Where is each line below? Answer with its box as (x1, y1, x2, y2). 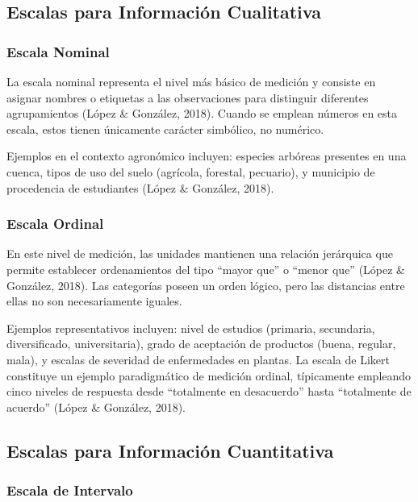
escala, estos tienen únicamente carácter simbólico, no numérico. (6, 120, 324, 137)
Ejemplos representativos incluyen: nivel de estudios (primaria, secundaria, (6, 319, 375, 336)
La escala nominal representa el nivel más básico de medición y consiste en (6, 73, 376, 89)
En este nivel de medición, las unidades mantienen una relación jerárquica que (6, 245, 393, 262)
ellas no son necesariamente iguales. (6, 292, 182, 309)
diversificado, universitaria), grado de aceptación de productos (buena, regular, (6, 335, 396, 352)
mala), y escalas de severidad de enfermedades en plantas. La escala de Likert (6, 351, 390, 367)
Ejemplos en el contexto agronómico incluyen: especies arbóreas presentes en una (6, 147, 407, 164)
